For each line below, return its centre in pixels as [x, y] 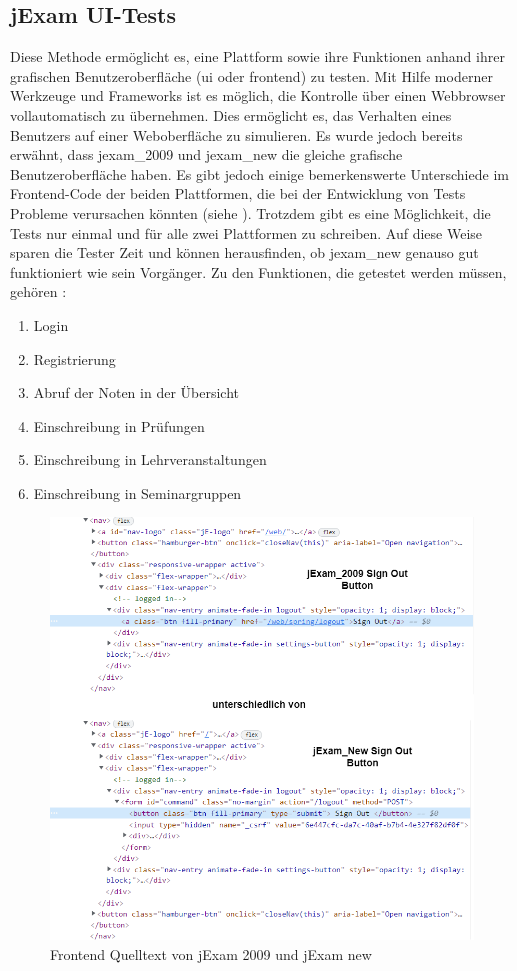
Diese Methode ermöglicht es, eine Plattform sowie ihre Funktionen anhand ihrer [257, 56]
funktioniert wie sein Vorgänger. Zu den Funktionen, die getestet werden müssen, [258, 271]
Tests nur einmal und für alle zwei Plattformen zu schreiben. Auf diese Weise [246, 232]
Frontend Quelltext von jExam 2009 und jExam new [211, 953]
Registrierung [74, 358]
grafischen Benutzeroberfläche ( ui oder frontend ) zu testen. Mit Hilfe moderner [251, 75]
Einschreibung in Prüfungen [119, 425]
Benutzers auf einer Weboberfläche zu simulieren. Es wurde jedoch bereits [236, 134]
